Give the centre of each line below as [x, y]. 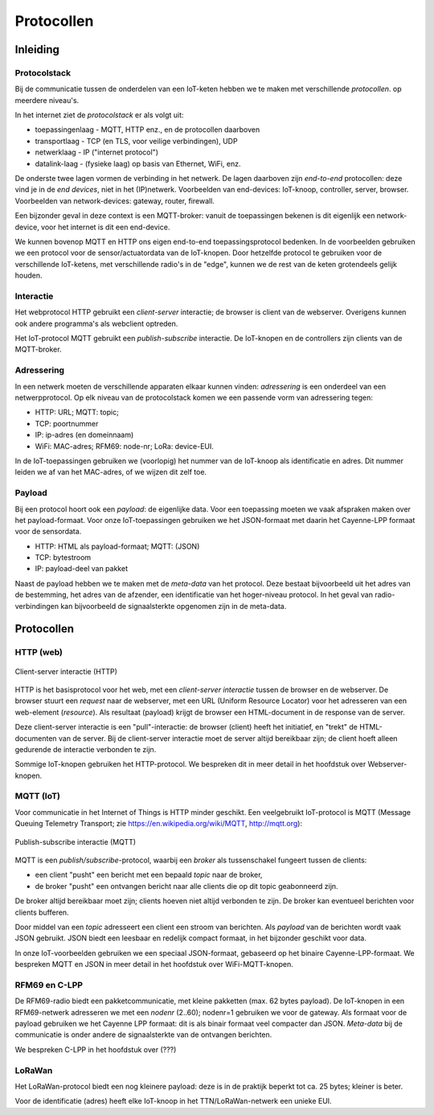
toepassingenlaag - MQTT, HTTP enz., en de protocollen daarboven [147, 130]
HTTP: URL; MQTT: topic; [77, 412]
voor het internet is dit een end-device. [105, 227]
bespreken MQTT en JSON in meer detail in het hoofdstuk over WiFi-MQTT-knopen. [154, 965]
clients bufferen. [42, 912]
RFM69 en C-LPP [49, 985]
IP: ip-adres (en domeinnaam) [84, 435]
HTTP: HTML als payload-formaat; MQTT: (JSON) [117, 546]
